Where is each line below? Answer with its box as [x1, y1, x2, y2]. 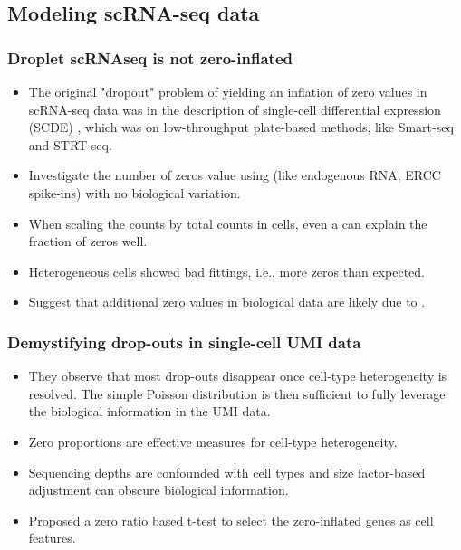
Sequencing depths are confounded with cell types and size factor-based [28, 462, 426, 481]
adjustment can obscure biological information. [28, 480, 289, 499]
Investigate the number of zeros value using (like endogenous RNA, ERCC [28, 166, 441, 185]
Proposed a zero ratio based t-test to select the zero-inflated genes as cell [28, 510, 434, 529]
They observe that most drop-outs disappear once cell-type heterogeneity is [28, 366, 447, 385]
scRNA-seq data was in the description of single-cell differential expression [28, 100, 441, 119]
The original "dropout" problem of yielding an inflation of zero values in [28, 82, 427, 100]
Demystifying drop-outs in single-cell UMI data [7, 330, 361, 353]
